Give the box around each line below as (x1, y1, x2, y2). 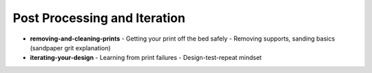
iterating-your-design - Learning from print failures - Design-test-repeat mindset (30, 54, 262, 62)
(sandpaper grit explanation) (30, 43, 111, 52)
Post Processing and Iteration (12, 10, 186, 25)
